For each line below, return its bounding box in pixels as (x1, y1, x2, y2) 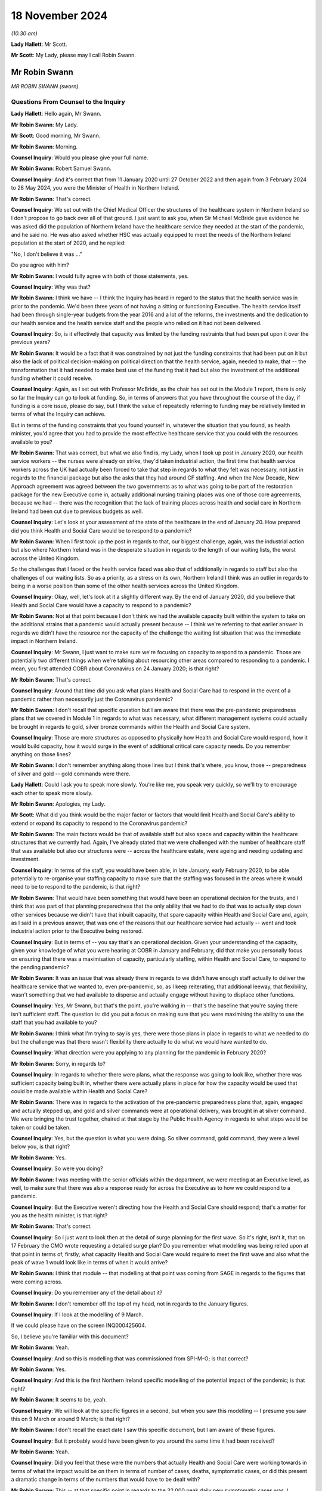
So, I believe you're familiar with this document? (11, 1333, 129, 1340)
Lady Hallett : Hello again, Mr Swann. (11, 110, 101, 117)
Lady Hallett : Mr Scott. (11, 41, 67, 48)
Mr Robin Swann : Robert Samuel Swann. (11, 165, 112, 172)
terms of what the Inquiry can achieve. (11, 410, 106, 417)
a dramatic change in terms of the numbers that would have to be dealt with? (11, 1476, 200, 1483)
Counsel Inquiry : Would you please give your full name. (11, 154, 148, 161)
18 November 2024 (11, 9, 108, 22)
